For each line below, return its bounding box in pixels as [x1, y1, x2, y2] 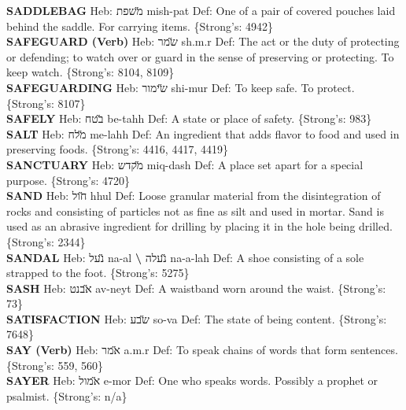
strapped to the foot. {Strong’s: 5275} [6, 264, 190, 281]
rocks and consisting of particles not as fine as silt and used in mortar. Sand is [6, 202, 384, 219]
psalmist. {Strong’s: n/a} [6, 387, 127, 404]
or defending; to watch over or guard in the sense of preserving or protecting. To [6, 48, 394, 65]
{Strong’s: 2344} [6, 233, 86, 249]
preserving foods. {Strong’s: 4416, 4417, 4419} [6, 141, 228, 157]
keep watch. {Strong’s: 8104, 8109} [6, 64, 175, 80]
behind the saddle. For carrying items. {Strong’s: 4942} [6, 17, 273, 34]
